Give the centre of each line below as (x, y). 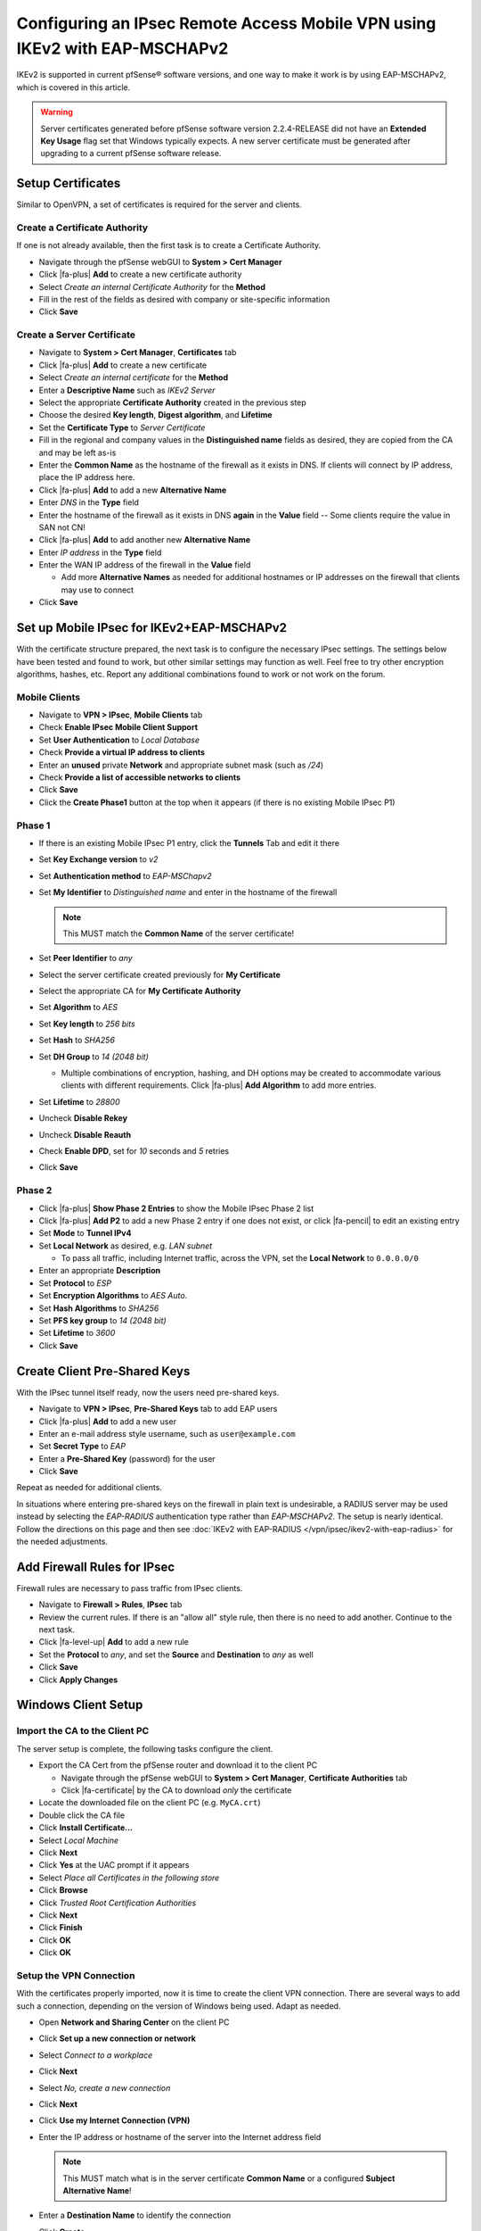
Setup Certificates (69, 183)
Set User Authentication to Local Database (119, 740)
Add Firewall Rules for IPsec (96, 1567)
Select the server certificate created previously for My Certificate (159, 975)
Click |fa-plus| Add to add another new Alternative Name (145, 540)
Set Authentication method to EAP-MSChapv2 (126, 875)
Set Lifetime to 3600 (77, 1333)
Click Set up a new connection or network (117, 2038)
